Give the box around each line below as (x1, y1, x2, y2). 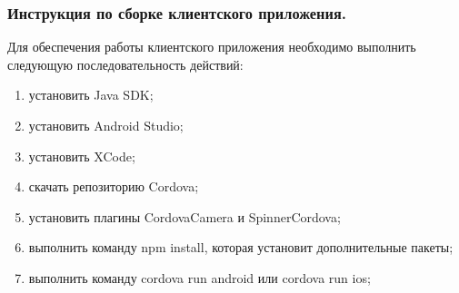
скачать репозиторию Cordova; (28, 177, 199, 196)
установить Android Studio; (28, 116, 184, 134)
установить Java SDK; (28, 85, 154, 104)
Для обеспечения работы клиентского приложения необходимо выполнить (7, 37, 416, 56)
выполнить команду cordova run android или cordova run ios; (28, 268, 371, 287)
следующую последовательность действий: (7, 54, 244, 73)
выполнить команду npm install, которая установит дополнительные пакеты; (28, 238, 454, 257)
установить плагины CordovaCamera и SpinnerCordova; (28, 207, 341, 226)
